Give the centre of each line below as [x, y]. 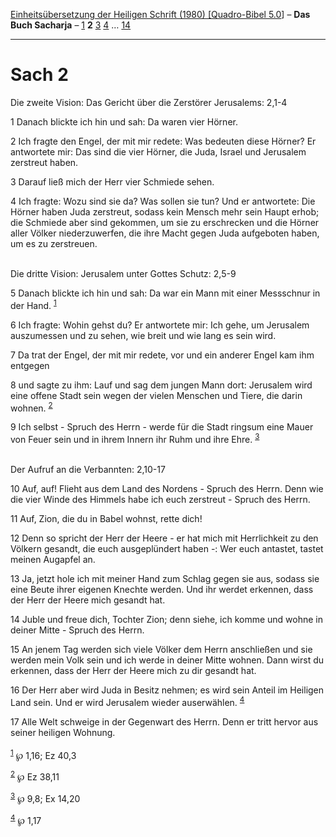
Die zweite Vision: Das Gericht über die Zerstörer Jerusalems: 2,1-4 [149, 102]
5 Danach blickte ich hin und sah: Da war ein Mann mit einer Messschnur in [165, 293]
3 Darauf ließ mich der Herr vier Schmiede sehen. [112, 181]
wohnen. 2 [31, 407]
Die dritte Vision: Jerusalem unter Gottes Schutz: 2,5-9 [123, 273]
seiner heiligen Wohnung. [63, 732]
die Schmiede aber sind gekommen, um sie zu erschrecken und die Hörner [165, 222]
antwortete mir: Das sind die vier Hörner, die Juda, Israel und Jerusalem [158, 151]
